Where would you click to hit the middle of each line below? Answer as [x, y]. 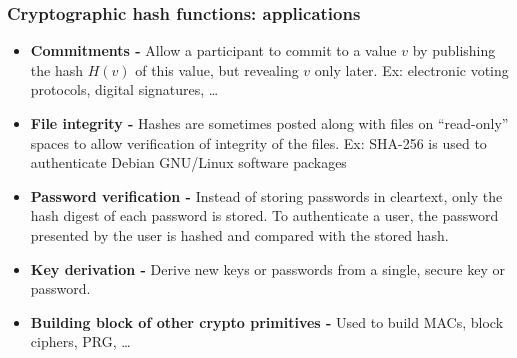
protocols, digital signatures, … [124, 89]
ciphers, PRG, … [80, 341]
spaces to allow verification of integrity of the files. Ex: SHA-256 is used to [258, 142]
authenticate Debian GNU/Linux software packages [188, 162]
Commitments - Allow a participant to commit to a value [213, 50]
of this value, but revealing [217, 69]
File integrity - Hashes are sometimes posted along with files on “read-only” [269, 123]
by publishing [454, 50]
